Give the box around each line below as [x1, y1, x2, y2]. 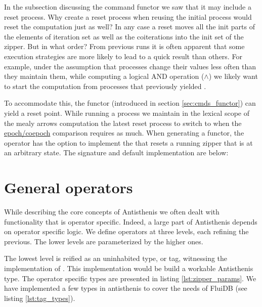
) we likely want [208, 71, 258, 81]
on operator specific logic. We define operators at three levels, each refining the [4, 226, 249, 237]
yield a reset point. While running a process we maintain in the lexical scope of [4, 107, 249, 118]
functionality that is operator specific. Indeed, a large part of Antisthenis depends [4, 216, 257, 227]
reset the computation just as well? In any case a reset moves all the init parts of [4, 21, 255, 32]
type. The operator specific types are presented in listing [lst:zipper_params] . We [4, 273, 256, 283]
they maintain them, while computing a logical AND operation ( [4, 71, 204, 81]
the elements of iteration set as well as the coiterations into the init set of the [4, 31, 244, 41]
